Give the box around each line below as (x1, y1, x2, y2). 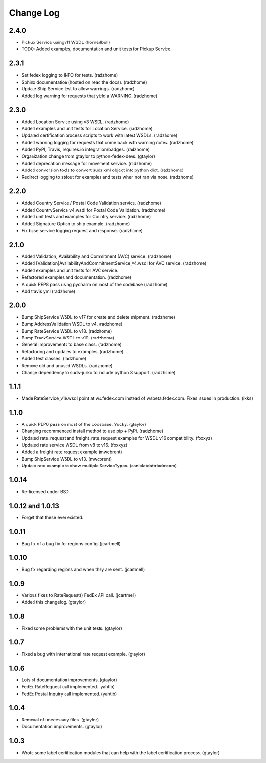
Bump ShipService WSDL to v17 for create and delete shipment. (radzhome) (21, 314, 176, 320)
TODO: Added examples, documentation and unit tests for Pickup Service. (21, 46, 172, 52)
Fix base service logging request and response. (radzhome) (21, 228, 143, 234)
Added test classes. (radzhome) (21, 356, 87, 362)
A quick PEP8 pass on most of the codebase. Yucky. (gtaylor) (21, 421, 146, 427)
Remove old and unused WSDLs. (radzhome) (21, 362, 113, 368)
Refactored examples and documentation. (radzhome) (21, 274, 132, 280)
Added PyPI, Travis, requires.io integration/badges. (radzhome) (21, 146, 150, 152)
